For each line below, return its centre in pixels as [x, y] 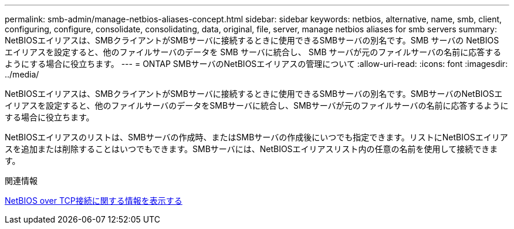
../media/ [22, 74]
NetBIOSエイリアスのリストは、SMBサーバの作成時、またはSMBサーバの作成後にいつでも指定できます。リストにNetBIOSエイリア [256, 137]
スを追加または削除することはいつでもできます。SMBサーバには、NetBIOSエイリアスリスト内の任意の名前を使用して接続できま [251, 149]
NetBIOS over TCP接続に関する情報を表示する [94, 201]
